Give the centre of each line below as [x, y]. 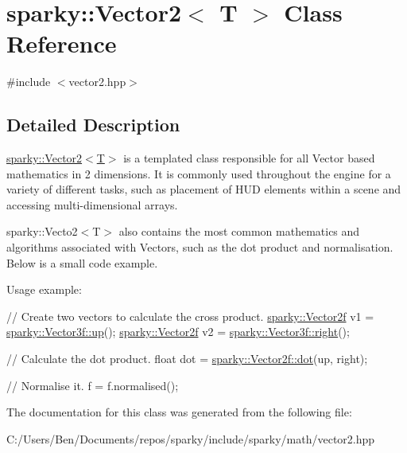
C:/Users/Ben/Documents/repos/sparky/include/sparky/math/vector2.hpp [191, 438]
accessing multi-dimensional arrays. [92, 204]
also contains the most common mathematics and [239, 231]
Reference [62, 43]
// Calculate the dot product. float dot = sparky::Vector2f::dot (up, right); [187, 359]
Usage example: [44, 289]
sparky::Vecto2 [42, 231]
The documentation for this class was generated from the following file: [179, 412]
